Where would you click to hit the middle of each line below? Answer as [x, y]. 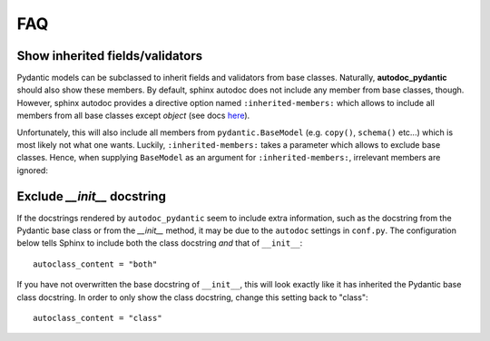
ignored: [33, 170]
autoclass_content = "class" [98, 318]
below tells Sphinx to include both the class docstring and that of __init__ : [160, 243]
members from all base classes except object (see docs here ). [133, 116]
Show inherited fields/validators [110, 56]
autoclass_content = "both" [95, 264]
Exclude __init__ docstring [92, 196]
